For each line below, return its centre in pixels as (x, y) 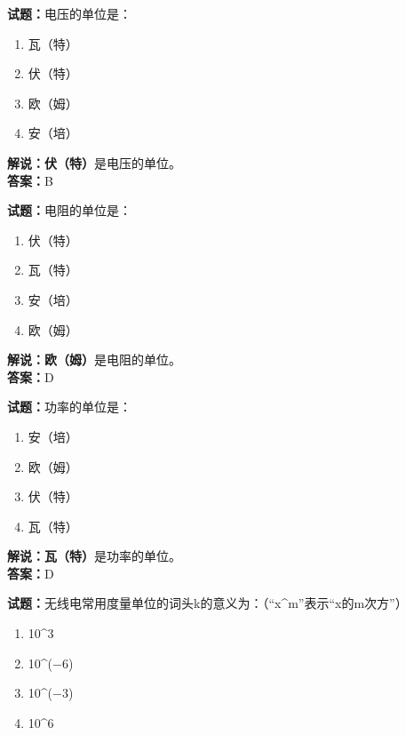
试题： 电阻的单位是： (69, 210)
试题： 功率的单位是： (69, 407)
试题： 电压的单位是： (69, 13)
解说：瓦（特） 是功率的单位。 (94, 556)
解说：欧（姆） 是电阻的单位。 (94, 360)
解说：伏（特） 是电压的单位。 (94, 162)
